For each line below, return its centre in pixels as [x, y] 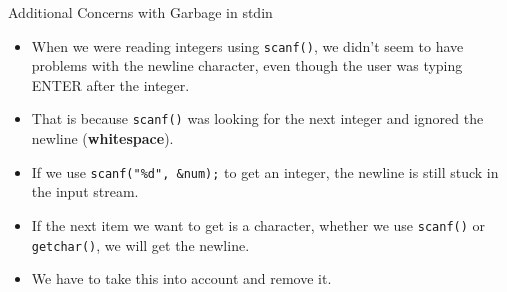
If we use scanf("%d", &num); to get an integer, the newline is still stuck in [265, 171]
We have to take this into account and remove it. [181, 278]
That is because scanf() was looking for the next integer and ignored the [257, 118]
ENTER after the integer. [110, 84]
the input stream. [85, 191]
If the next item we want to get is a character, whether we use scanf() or [258, 224]
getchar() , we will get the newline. [140, 244]
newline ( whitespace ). [102, 138]
